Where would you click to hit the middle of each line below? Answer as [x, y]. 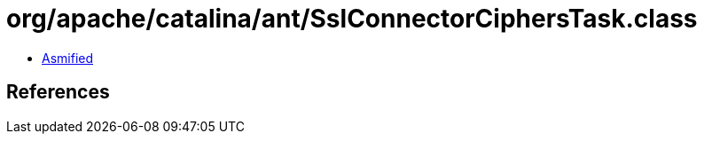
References [58, 92]
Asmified [68, 58]
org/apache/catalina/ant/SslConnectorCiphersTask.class [352, 19]
